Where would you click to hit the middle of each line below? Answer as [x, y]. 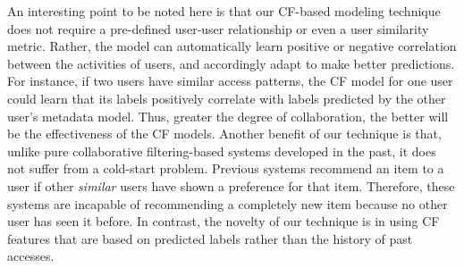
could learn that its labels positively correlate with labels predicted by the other [227, 98]
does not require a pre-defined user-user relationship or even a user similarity [218, 28]
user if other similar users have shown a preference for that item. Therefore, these [231, 185]
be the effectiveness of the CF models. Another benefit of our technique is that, [224, 134]
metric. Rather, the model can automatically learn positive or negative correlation [232, 46]
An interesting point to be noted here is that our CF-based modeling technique [224, 11]
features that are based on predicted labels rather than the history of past [210, 238]
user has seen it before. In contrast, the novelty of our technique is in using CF [224, 221]
